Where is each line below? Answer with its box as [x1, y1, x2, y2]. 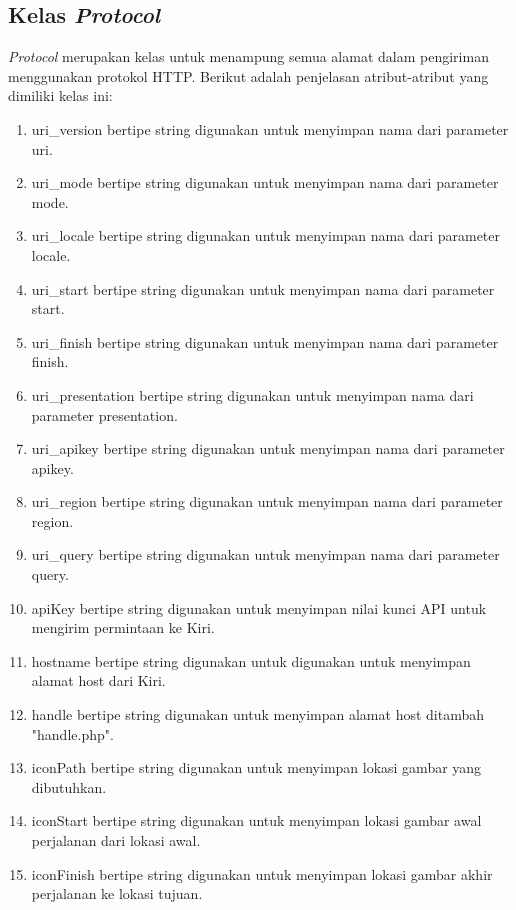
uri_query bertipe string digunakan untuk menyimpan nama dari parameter [31, 544, 500, 565]
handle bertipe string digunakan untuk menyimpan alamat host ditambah [31, 704, 484, 725]
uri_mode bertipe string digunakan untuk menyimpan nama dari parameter [31, 172, 499, 193]
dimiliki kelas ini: [8, 85, 113, 106]
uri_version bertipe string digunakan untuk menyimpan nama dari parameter [31, 118, 509, 139]
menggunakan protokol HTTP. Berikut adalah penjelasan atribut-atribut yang [8, 65, 489, 86]
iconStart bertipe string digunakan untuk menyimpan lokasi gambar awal [31, 810, 482, 831]
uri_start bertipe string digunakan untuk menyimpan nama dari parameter [31, 278, 495, 299]
